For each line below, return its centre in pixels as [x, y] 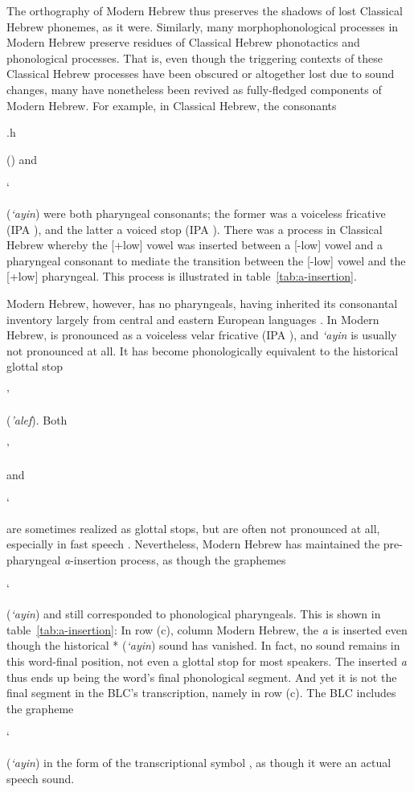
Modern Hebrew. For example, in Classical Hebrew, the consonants [172, 105]
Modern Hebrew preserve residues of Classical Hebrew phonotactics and [183, 42]
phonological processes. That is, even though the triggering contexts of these [195, 57]
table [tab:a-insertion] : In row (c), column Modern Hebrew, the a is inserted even [207, 629]
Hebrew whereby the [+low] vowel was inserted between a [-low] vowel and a [195, 245]
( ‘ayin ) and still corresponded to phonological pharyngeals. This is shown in [194, 614]
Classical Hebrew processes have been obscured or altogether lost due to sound [201, 74]
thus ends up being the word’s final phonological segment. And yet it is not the [202, 677]
